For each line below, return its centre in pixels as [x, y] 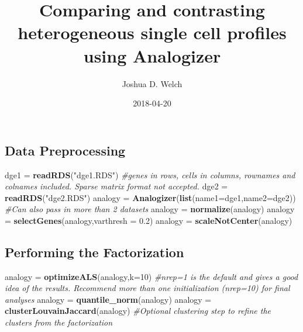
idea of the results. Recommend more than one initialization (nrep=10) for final [147, 288]
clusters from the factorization [59, 322]
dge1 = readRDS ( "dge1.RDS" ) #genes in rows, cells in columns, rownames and [150, 174]
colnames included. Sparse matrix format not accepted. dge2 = [116, 186]
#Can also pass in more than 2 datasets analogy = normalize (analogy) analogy [150, 209]
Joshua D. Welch [152, 83]
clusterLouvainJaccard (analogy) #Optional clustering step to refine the [138, 311]
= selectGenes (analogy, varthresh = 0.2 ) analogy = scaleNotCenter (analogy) [149, 220]
